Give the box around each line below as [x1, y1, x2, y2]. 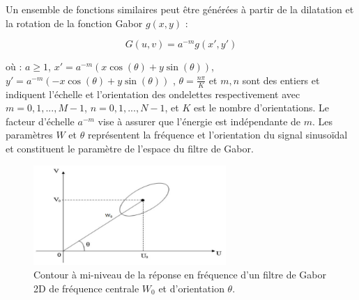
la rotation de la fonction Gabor [6, 15, 143, 30]
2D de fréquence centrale [33, 281, 139, 295]
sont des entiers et [242, 72, 320, 87]
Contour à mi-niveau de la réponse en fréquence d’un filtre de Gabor [33, 267, 326, 282]
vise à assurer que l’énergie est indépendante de [98, 113, 301, 128]
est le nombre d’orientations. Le [193, 100, 330, 115]
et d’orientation [158, 281, 224, 295]
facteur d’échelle [6, 113, 75, 128]
